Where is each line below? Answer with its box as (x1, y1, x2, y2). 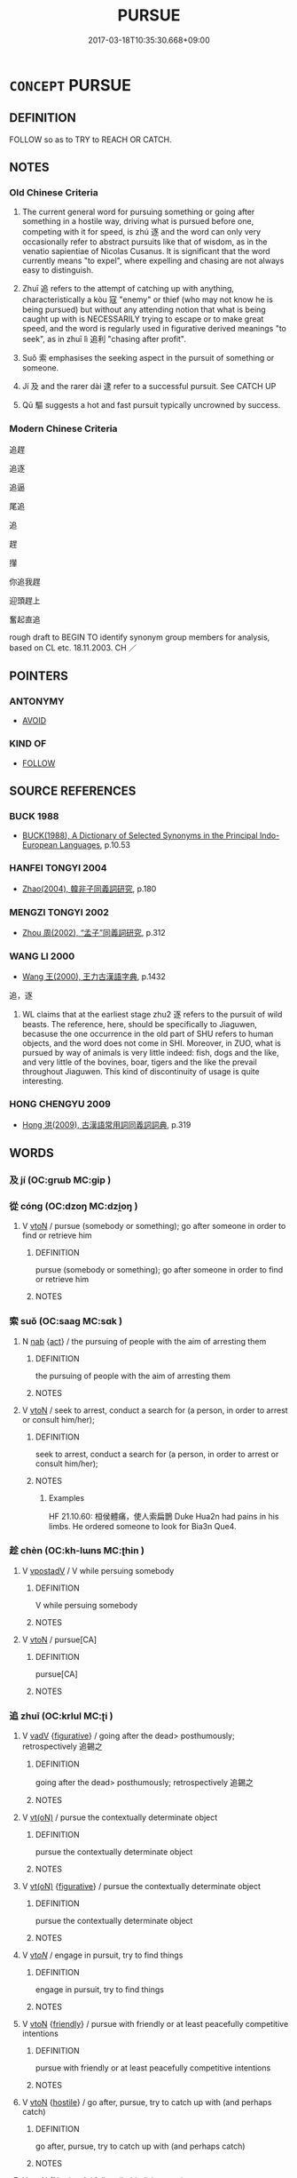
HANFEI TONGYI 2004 (9, 862, 108, 874)
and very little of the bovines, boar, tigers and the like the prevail (21, 1057, 257, 1067)
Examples (48, 1492, 85, 1503)
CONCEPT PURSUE (9, 75, 131, 95)
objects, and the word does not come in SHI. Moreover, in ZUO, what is (21, 1038, 282, 1049)
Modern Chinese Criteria (9, 423, 118, 435)
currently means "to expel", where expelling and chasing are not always (21, 255, 285, 267)
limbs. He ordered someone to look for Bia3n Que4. (48, 1520, 237, 1531)
